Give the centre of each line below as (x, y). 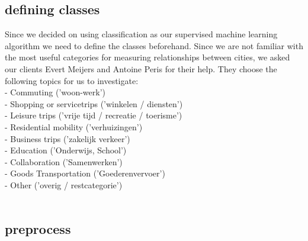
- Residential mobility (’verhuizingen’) (74, 126)
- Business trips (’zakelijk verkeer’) (68, 138)
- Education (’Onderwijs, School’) (66, 150)
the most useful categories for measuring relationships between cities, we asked (147, 57)
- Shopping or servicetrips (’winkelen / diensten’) (94, 103)
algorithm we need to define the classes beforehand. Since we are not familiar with (154, 45)
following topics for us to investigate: (72, 80)
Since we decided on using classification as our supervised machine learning (141, 34)
